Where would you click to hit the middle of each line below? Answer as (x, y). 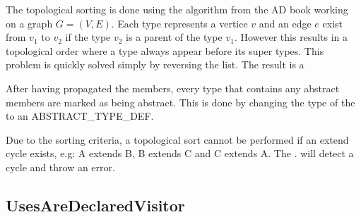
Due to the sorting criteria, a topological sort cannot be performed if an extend (177, 139)
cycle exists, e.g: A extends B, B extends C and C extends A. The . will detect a (180, 153)
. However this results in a (291, 37)
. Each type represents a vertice (179, 23)
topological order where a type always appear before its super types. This (165, 50)
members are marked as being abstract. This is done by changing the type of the (180, 102)
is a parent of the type (174, 37)
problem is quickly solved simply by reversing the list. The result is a (155, 64)
